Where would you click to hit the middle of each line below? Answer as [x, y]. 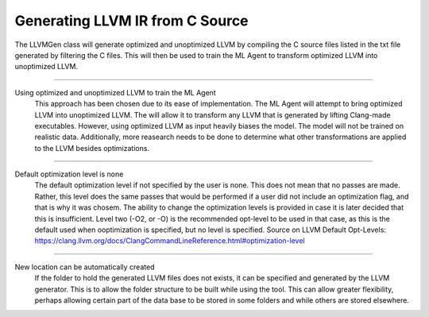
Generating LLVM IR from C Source [132, 21]
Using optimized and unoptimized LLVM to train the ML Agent [115, 92]
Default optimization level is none [69, 174]
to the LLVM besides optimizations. [92, 148]
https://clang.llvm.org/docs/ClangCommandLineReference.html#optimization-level [170, 241]
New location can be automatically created [85, 267]
